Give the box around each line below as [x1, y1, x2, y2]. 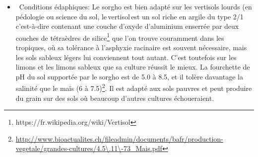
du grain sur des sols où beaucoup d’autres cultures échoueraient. [15, 92, 214, 103]
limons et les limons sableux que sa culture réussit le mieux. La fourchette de [15, 62, 250, 72]
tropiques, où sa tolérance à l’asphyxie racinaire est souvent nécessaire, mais [15, 42, 247, 53]
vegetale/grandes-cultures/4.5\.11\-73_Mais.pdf [15, 143, 162, 154]
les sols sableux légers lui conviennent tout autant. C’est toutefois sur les [15, 52, 237, 62]
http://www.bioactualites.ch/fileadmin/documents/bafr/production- [15, 133, 223, 144]
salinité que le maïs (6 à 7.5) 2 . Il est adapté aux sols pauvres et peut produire [15, 81, 252, 93]
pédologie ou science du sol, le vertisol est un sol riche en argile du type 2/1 [15, 11, 244, 21]
